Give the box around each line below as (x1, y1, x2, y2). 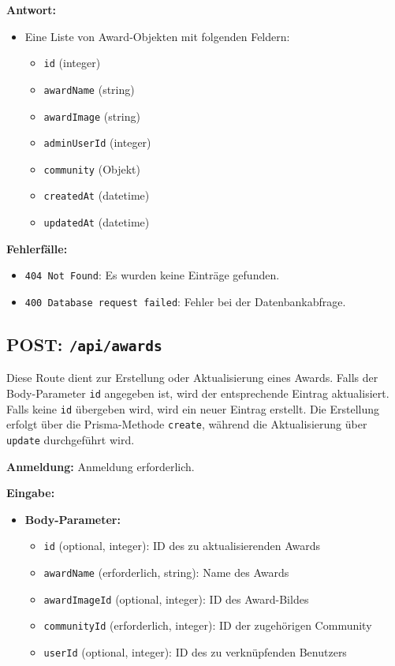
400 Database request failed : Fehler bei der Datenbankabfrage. (24, 294, 346, 310)
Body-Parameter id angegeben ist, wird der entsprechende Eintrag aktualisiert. (6, 385, 389, 402)
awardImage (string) (43, 107, 140, 124)
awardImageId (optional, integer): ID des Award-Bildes (43, 590, 309, 607)
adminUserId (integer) (43, 134, 151, 151)
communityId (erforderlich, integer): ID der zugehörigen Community (43, 617, 372, 634)
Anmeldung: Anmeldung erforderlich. (6, 458, 195, 474)
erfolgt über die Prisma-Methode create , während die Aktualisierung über (6, 416, 367, 432)
